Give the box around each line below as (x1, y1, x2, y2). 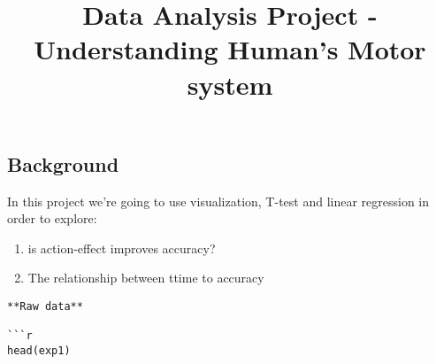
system (187, 66, 273, 102)
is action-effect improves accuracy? (27, 238, 216, 257)
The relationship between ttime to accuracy (27, 268, 264, 287)
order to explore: (7, 209, 97, 228)
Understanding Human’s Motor (34, 31, 426, 67)
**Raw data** (7, 299, 83, 313)
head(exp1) (7, 344, 71, 357)
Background (7, 150, 119, 177)
